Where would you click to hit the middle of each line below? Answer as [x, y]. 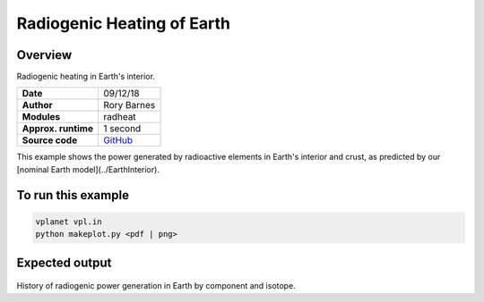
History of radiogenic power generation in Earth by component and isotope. [156, 286]
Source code [50, 140]
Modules [41, 117]
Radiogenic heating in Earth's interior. [86, 77]
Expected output [64, 262]
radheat [120, 117]
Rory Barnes [130, 105]
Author [37, 105]
